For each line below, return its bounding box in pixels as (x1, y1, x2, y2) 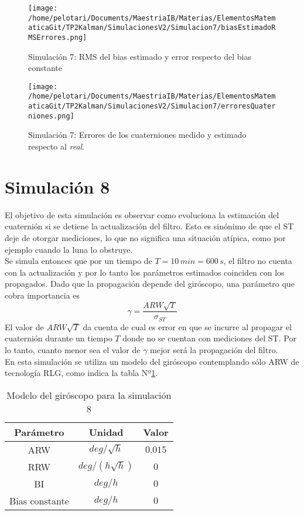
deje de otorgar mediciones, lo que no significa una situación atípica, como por (5, 231, 286, 243)
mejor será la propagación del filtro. (150, 343, 278, 355)
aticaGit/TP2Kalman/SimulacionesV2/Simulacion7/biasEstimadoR (28, 23, 276, 32)
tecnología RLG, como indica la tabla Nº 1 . (5, 367, 158, 379)
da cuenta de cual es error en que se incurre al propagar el (83, 320, 292, 333)
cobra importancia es (5, 289, 80, 301)
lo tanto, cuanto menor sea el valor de (5, 343, 141, 355)
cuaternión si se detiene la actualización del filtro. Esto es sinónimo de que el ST (5, 220, 294, 232)
